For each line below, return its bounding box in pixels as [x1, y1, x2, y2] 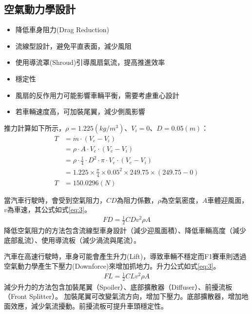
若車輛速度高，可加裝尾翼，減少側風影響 [15, 106, 145, 117]
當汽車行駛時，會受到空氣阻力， [4, 195, 106, 205]
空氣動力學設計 [4, 1, 76, 17]
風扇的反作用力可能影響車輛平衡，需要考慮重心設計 [15, 90, 179, 100]
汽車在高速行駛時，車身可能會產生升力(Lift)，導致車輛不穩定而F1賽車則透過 [4, 251, 247, 261]
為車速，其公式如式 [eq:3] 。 [7, 204, 92, 215]
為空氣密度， [161, 195, 202, 205]
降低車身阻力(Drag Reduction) [15, 24, 109, 35]
